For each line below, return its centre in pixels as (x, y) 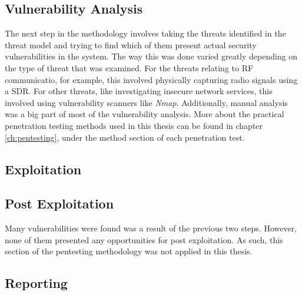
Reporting (36, 283)
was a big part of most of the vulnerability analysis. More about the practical (145, 114)
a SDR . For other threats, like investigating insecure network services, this (139, 91)
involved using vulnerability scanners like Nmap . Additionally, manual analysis (146, 102)
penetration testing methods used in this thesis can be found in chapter (134, 125)
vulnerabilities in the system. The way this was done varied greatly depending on (151, 56)
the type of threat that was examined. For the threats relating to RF (129, 67)
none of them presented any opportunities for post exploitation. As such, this (144, 239)
